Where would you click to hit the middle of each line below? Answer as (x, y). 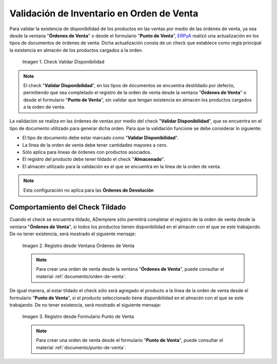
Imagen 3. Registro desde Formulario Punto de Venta (78, 317)
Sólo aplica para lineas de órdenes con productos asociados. (87, 152)
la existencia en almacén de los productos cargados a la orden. (76, 50)
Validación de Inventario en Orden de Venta (104, 13)
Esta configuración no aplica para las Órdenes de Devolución (88, 190)
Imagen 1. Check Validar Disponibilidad (63, 62)
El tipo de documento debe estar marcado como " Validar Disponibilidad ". (101, 138)
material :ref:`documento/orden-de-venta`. (81, 276)
